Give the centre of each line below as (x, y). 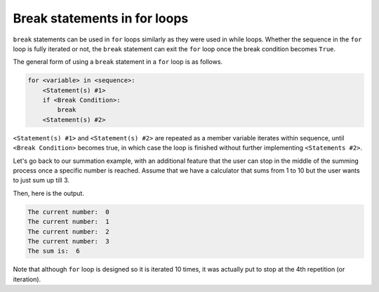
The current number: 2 (69, 231)
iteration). (27, 279)
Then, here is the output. (48, 193)
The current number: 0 (69, 212)
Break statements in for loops (101, 18)
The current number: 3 (69, 241)
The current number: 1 (69, 222)
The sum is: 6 (54, 251)
